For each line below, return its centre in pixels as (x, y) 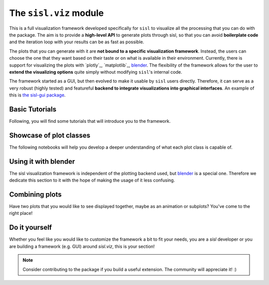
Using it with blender (42, 161)
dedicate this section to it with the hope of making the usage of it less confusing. (92, 180)
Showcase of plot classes (50, 135)
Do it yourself (31, 228)
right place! (21, 213)
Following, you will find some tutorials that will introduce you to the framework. (90, 121)
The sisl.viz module (57, 13)
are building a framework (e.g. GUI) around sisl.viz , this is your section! (82, 246)
